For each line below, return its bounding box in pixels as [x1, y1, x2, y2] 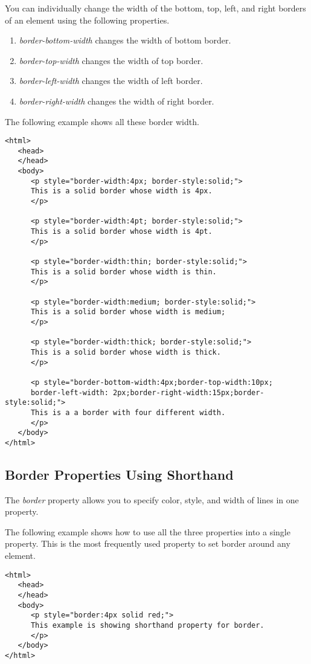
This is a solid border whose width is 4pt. [30, 227, 213, 236]
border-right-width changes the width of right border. [19, 94, 214, 107]
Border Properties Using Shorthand [5, 465, 234, 483]
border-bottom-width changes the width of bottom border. [19, 34, 231, 47]
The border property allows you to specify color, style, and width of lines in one [5, 493, 299, 506]
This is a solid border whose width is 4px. [30, 187, 213, 196]
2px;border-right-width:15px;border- [112, 388, 265, 397]
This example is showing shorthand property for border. [30, 620, 265, 630]
